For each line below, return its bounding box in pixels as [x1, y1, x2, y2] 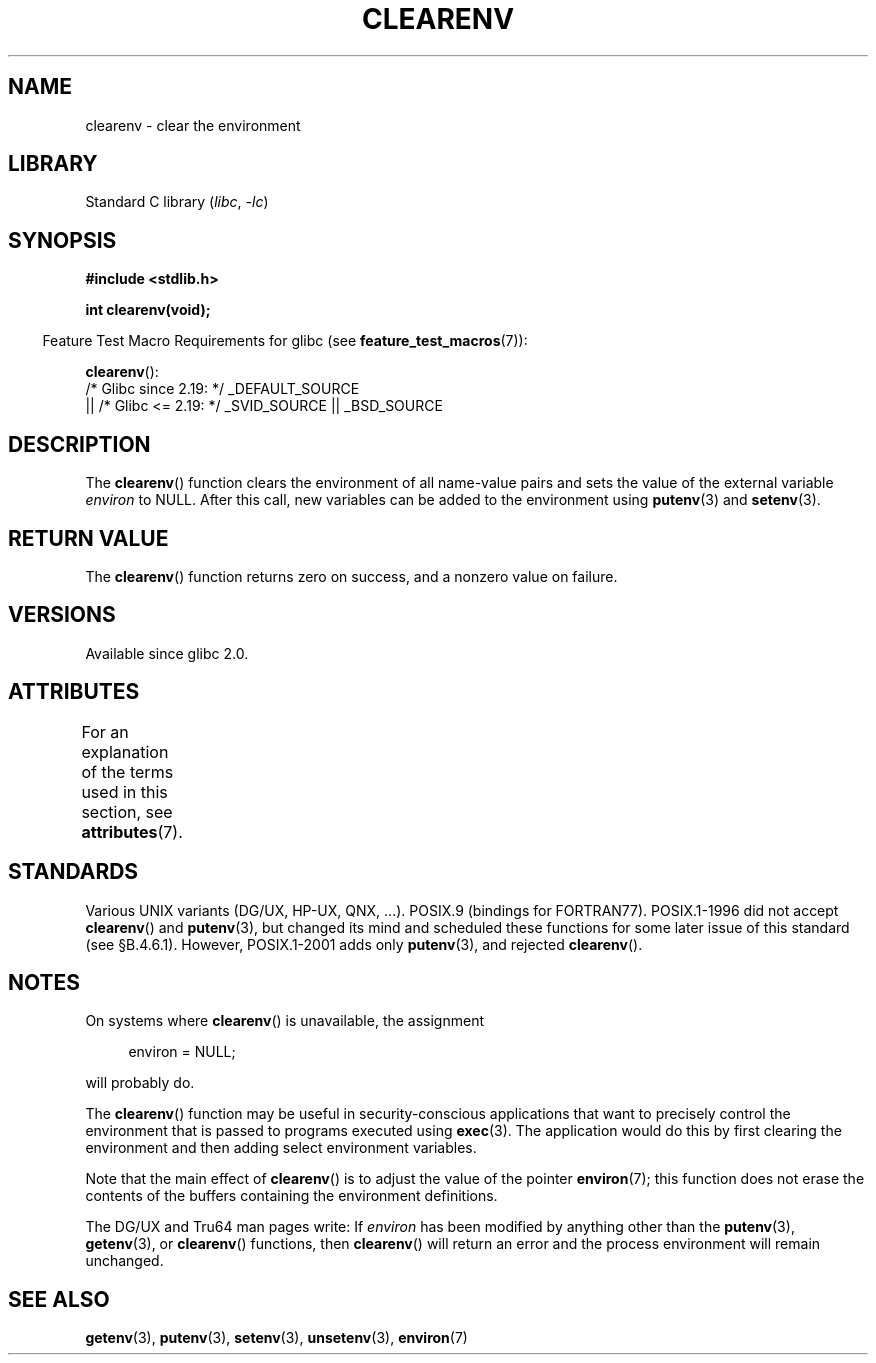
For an [81, 721, 129, 742]
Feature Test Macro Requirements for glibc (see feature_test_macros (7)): [42, 332, 528, 350]
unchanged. [85, 1252, 164, 1270]
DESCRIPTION [8, 431, 151, 457]
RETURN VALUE [8, 525, 169, 551]
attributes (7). [81, 821, 183, 842]
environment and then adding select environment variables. [85, 1139, 477, 1157]
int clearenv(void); [85, 301, 211, 319]
